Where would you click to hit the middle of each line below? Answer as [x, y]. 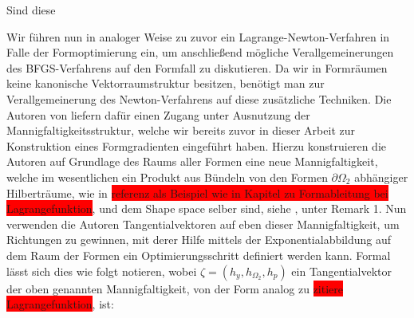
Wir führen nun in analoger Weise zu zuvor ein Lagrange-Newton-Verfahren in [198, 36]
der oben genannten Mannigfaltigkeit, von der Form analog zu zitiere [175, 288]
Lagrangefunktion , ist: [60, 304]
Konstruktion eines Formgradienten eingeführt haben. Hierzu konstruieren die [196, 145]
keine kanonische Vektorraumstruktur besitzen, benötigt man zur [166, 83]
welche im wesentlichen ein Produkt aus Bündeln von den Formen [167, 177]
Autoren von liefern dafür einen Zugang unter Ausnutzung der [158, 114]
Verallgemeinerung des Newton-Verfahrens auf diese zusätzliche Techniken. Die [199, 98]
